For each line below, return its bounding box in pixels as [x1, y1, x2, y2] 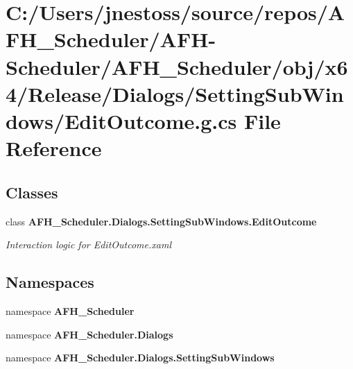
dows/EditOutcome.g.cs [6, 106, 237, 135]
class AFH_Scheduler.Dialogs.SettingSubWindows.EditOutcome [6, 214, 317, 228]
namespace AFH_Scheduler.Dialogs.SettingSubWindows [6, 350, 275, 365]
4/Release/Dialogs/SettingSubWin [6, 79, 344, 108]
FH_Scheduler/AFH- [6, 25, 216, 53]
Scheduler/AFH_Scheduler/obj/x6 [6, 52, 348, 80]
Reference [6, 134, 102, 162]
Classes [6, 181, 58, 203]
